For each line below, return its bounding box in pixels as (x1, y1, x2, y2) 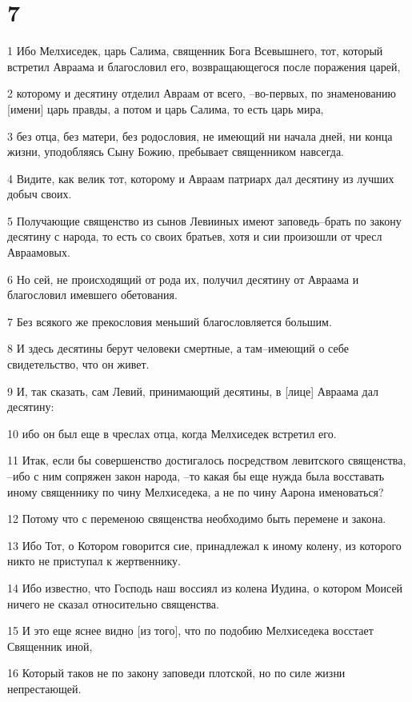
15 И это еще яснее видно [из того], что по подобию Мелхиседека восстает (7, 622, 374, 639)
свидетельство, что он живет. (7, 356, 150, 373)
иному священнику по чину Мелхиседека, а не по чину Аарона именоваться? (7, 483, 384, 500)
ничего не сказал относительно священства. (7, 595, 219, 612)
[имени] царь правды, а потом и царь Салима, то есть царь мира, (7, 100, 324, 117)
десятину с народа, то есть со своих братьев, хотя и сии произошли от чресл (7, 228, 382, 245)
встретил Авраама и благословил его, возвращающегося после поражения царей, (7, 58, 401, 74)
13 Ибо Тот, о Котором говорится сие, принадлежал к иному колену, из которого (7, 536, 402, 553)
